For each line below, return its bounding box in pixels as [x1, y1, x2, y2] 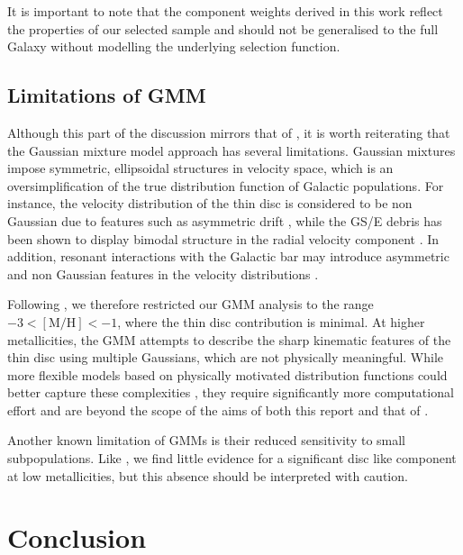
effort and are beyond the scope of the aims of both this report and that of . [7, 400, 429, 419]
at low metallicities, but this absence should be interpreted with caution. [7, 466, 408, 485]
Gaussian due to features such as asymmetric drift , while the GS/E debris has [7, 211, 442, 230]
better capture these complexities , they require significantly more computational [7, 383, 454, 402]
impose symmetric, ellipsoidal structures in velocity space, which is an [7, 159, 394, 177]
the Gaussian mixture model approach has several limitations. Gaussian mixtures [7, 141, 456, 159]
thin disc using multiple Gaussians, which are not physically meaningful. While [7, 348, 444, 367]
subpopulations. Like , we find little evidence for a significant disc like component [7, 449, 457, 468]
